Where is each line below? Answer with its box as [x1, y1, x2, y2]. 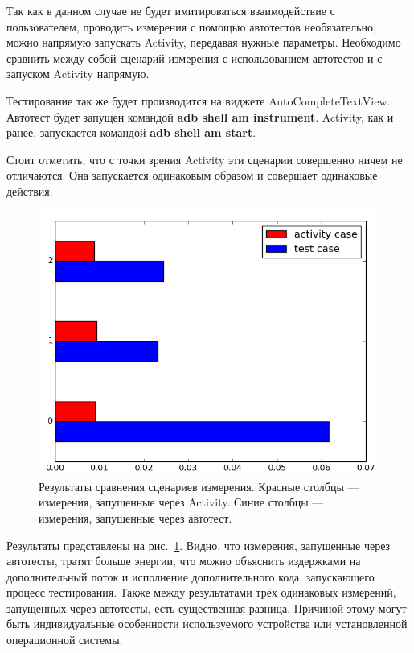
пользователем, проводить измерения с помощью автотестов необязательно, [6, 18, 376, 35]
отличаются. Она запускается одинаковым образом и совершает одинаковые [6, 167, 378, 184]
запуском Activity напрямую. [6, 65, 150, 82]
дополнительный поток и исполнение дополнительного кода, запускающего [6, 568, 375, 585]
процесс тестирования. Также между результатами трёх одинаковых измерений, [6, 584, 396, 601]
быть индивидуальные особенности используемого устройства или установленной [6, 615, 408, 632]
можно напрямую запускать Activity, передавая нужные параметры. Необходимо [6, 34, 401, 51]
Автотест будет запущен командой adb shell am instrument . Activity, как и [6, 108, 394, 125]
